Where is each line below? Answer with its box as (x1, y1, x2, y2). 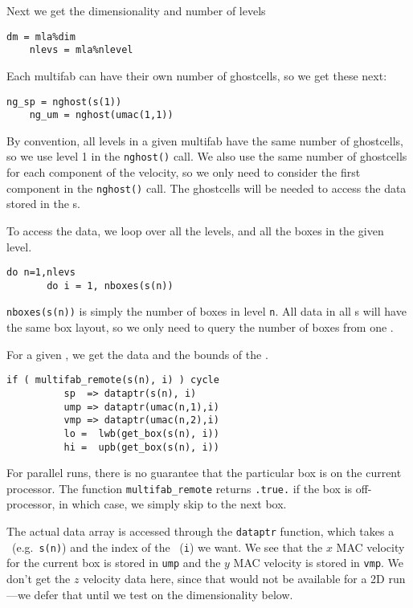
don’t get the (6, 570, 71, 586)
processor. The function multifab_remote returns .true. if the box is (6, 479, 353, 496)
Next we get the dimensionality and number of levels (6, 2, 266, 18)
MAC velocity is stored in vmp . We (233, 554, 404, 571)
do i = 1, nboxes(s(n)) (47, 280, 174, 292)
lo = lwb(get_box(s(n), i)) (63, 427, 219, 439)
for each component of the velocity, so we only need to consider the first (6, 164, 361, 181)
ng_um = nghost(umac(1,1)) (29, 109, 174, 121)
